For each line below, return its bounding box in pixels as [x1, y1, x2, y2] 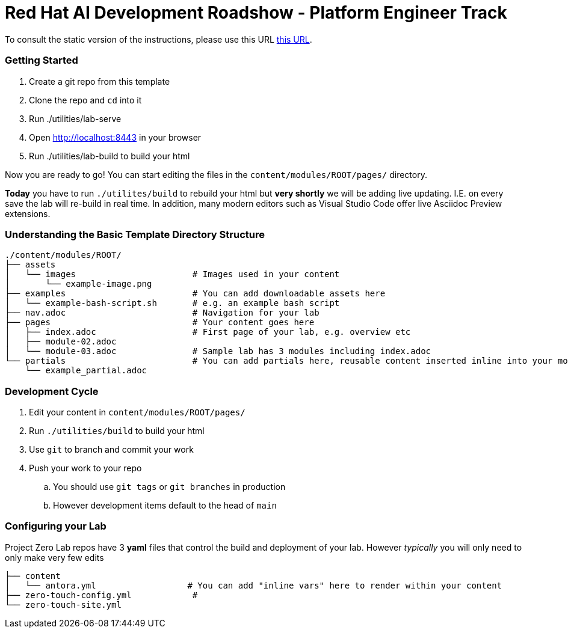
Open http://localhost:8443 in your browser [29, 132, 202, 142]
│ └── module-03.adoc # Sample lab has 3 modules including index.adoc [5, 346, 431, 356]
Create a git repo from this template [29, 76, 170, 87]
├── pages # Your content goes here [5, 317, 315, 328]
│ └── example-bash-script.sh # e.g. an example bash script [5, 298, 340, 308]
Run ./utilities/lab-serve [29, 113, 122, 124]
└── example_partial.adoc [25, 365, 147, 376]
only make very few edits [5, 552, 104, 563]
